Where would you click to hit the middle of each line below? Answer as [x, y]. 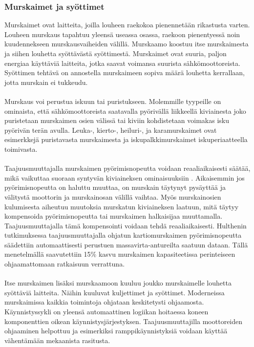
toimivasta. [21, 149]
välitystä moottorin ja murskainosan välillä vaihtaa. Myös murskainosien [113, 196]
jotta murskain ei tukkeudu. [46, 82]
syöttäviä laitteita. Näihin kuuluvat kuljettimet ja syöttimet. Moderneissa [115, 292]
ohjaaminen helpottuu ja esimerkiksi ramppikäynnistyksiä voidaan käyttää [116, 331]
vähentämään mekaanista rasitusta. [57, 340]
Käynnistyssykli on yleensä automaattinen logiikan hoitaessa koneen [106, 312]
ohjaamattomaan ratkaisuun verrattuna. [65, 264]
